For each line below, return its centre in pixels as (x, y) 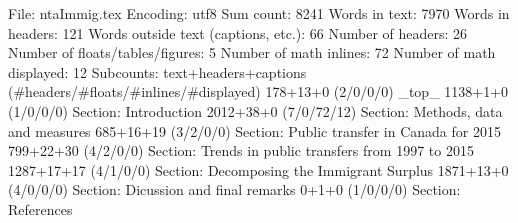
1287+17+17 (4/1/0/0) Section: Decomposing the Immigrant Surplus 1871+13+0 (258, 169)
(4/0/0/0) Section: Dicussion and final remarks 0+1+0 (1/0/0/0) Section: (234, 189)
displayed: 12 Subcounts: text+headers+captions (157, 71)
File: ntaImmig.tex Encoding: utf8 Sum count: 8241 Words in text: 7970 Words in (259, 13)
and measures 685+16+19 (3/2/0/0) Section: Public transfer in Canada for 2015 (254, 130)
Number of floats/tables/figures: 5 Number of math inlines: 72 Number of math (252, 52)
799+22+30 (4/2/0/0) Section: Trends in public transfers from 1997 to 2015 (241, 150)
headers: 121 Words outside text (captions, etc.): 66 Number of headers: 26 (238, 32)
